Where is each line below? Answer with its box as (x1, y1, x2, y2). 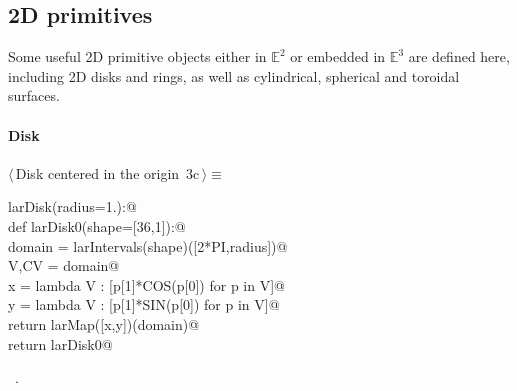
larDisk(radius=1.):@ (8, 196, 137, 217)
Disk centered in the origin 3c (15, 162, 200, 183)
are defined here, (408, 46, 510, 67)
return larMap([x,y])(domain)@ (8, 313, 200, 334)
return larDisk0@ (8, 333, 113, 354)
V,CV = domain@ (8, 255, 120, 276)
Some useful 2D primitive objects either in (8, 46, 267, 67)
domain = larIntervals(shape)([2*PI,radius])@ (8, 235, 288, 256)
